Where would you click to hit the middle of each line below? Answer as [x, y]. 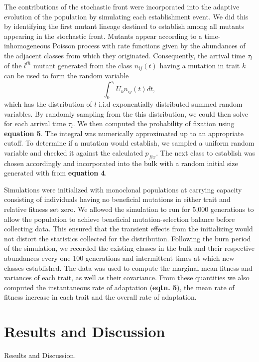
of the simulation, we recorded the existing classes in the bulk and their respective [129, 248]
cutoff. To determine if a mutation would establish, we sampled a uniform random [129, 143]
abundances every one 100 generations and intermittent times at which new [119, 258]
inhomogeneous [27, 46]
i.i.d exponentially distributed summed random [171, 103]
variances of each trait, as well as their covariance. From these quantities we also [127, 277]
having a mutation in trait [200, 65]
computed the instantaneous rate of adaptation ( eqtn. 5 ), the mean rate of [119, 287]
